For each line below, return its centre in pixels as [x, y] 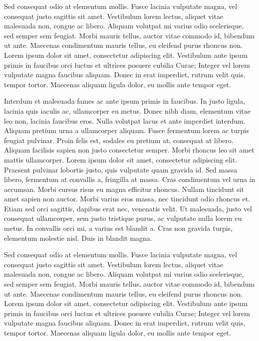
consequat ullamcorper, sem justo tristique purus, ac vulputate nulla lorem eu [123, 218]
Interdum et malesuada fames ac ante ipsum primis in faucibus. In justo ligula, [125, 101]
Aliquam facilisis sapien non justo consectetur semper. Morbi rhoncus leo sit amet [129, 150]
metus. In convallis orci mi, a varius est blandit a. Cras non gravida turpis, [118, 228]
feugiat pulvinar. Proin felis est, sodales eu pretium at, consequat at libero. [119, 140]
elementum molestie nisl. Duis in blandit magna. [78, 238]
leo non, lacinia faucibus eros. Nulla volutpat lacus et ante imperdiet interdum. [125, 120]
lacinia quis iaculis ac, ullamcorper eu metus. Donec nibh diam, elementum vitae [127, 110]
